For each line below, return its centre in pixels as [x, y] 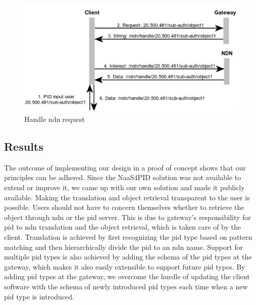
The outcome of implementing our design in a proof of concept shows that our [125, 167]
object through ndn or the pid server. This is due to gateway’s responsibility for [127, 217]
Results [24, 146]
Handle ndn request [55, 119]
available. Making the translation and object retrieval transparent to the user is [127, 197]
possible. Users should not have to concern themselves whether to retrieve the [124, 207]
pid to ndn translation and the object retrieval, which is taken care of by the [122, 227]
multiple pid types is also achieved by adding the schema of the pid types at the [128, 257]
